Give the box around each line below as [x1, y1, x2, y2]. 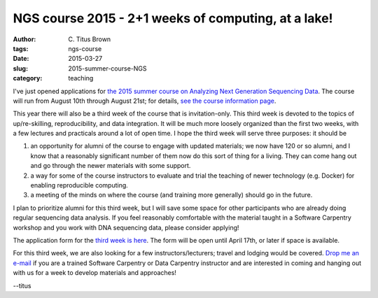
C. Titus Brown [68, 35, 111, 43]
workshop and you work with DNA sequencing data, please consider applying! [13, 223, 239, 232]
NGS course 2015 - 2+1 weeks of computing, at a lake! [13, 10, 333, 26]
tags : [13, 44, 29, 52]
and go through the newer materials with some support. [30, 162, 191, 170]
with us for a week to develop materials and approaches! [13, 269, 176, 277]
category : [13, 74, 43, 83]
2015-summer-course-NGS [68, 64, 147, 73]
